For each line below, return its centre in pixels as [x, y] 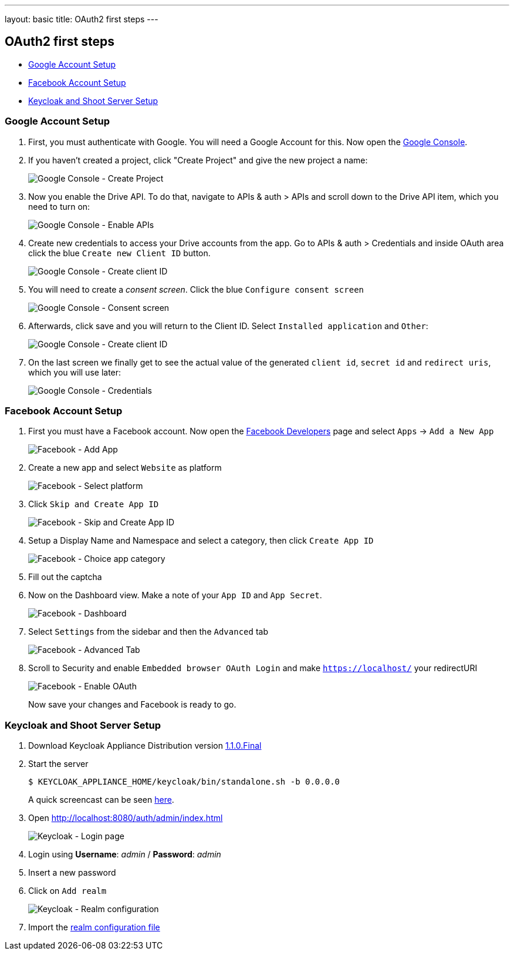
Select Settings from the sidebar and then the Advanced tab [148, 632]
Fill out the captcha [65, 577]
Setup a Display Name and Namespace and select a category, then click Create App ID [201, 541]
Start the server [58, 764]
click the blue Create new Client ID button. [119, 253]
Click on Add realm [67, 891]
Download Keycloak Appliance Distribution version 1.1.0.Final [145, 746]
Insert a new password [72, 873]
